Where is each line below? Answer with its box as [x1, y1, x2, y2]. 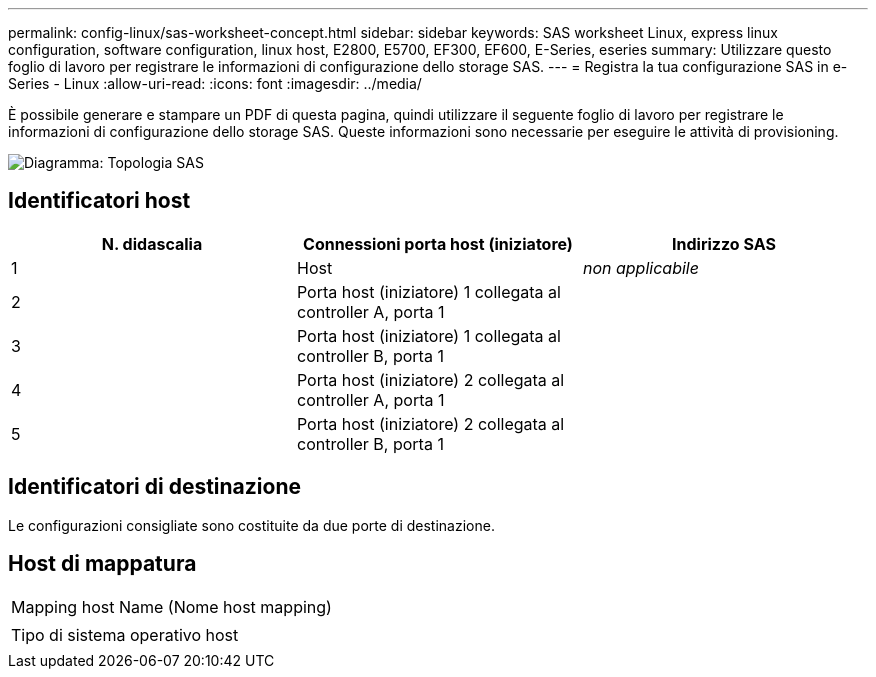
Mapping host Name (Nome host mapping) [11, 596, 332, 617]
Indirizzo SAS [672, 233, 776, 254]
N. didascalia [101, 233, 203, 254]
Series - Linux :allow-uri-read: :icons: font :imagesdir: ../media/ [8, 75, 422, 92]
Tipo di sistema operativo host [11, 624, 239, 645]
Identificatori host [8, 188, 191, 214]
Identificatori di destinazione [8, 474, 301, 500]
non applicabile [582, 257, 699, 278]
